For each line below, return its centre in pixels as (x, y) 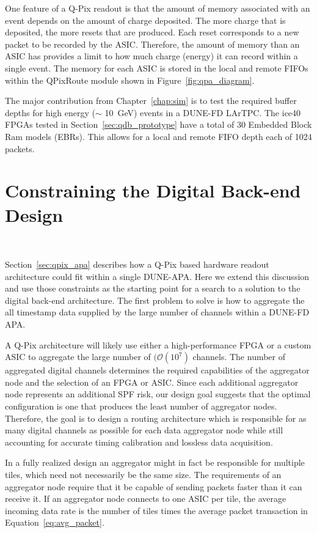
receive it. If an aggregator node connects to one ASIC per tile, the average (146, 498)
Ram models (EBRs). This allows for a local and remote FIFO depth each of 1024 (158, 136)
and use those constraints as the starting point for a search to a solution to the (153, 288)
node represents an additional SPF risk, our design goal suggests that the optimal (158, 394)
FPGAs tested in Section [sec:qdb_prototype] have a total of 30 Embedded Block (158, 124)
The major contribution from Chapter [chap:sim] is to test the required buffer (151, 101)
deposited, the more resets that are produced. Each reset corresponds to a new (152, 32)
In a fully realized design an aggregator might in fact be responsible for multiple (155, 462)
